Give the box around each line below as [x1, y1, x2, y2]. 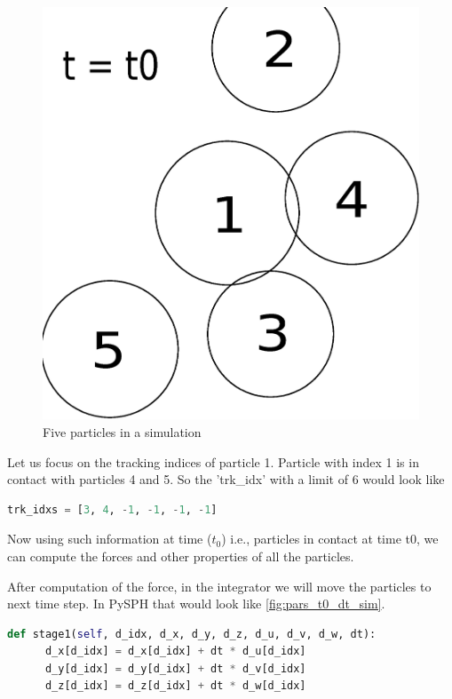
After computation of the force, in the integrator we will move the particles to [7, 576, 432, 595]
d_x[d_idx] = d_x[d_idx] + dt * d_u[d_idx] [44, 645, 306, 658]
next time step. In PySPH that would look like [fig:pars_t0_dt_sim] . [7, 594, 385, 613]
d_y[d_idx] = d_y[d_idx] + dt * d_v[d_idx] [44, 662, 306, 675]
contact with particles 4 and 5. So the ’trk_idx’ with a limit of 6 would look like [7, 470, 445, 489]
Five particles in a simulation [43, 422, 202, 441]
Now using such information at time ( [7, 529, 212, 548]
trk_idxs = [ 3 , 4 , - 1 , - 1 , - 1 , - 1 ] [7, 503, 218, 516]
